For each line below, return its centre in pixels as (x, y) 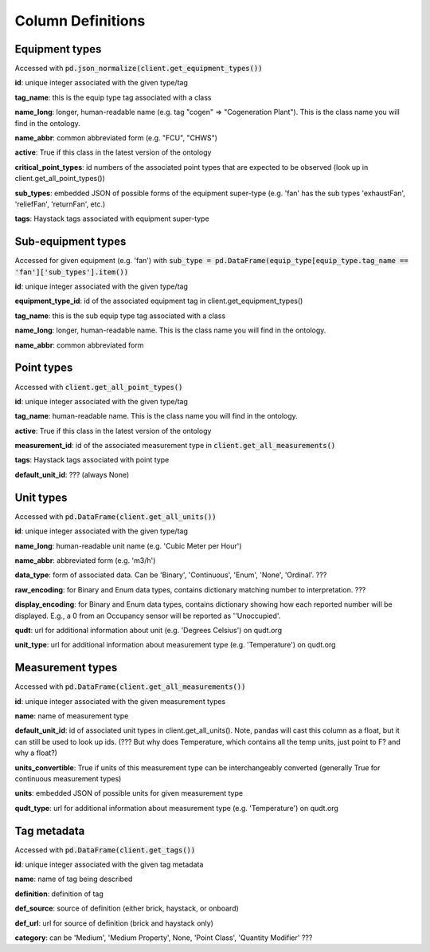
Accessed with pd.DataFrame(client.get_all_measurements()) (130, 686)
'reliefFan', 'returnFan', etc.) (60, 204)
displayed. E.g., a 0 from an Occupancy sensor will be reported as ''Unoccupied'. (148, 616)
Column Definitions (80, 21)
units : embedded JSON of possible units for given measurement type (129, 793)
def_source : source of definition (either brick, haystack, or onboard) (127, 908)
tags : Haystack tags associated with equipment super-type (112, 218)
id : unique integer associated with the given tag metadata (109, 864)
